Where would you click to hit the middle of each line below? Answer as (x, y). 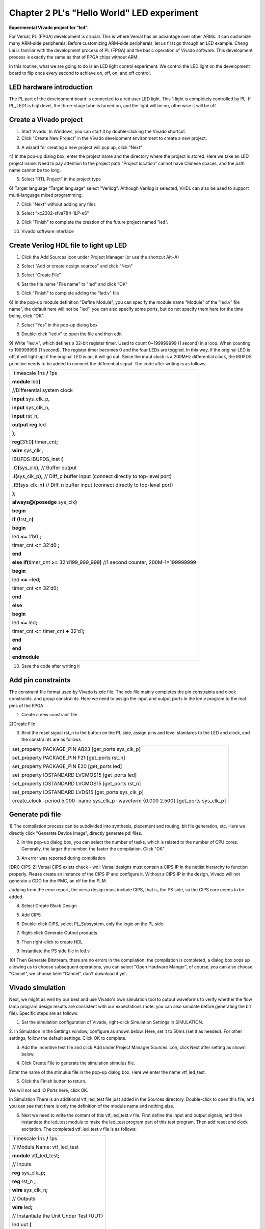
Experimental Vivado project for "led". (49, 28)
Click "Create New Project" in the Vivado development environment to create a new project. (114, 138)
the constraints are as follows (51, 739)
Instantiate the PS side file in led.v (56, 951)
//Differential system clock (42, 390)
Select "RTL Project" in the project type (61, 179)
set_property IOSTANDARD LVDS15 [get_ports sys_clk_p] (78, 792)
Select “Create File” (41, 275)
